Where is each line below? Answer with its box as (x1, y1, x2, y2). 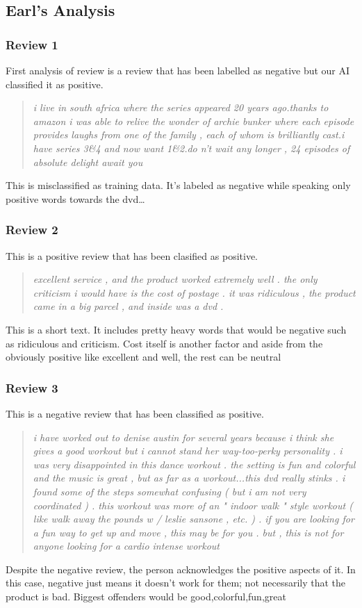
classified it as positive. (6, 76, 104, 91)
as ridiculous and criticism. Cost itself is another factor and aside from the (6, 336, 323, 350)
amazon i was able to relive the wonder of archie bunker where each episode (33, 113, 354, 128)
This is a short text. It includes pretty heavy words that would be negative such (6, 322, 347, 336)
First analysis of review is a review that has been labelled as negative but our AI (6, 63, 350, 77)
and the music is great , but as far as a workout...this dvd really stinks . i (33, 470, 345, 485)
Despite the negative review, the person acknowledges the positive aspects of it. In (6, 561, 356, 576)
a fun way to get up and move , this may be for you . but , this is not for (33, 525, 344, 539)
